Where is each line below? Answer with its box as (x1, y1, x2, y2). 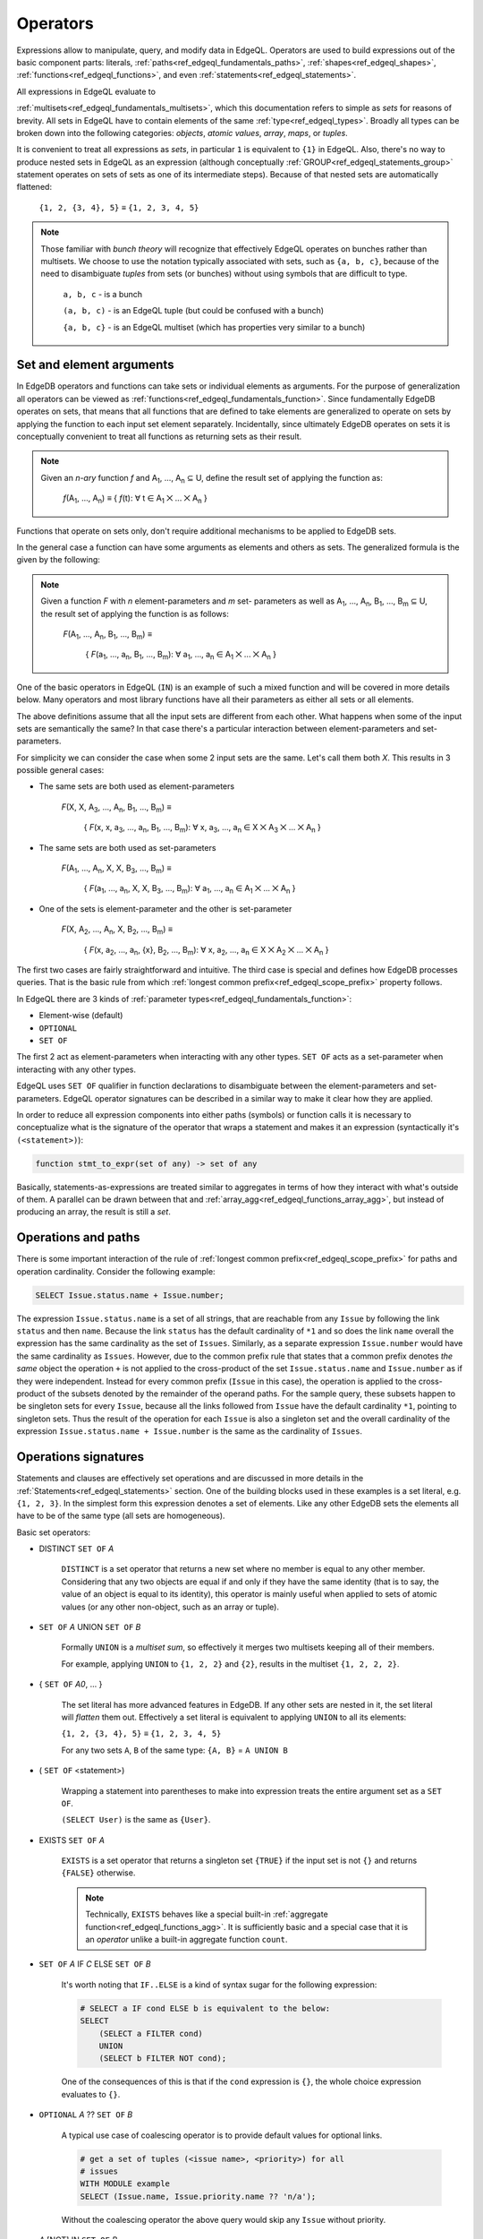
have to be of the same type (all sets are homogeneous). (16, 1510, 225, 1522)
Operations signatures (16, 1449, 145, 1464)
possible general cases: (16, 765, 105, 776)
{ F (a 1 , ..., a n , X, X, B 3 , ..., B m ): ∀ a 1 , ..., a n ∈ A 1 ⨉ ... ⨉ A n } (83, 883, 296, 896)
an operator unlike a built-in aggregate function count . (85, 1934, 288, 1945)
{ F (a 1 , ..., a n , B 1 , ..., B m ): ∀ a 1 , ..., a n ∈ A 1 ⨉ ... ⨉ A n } (85, 649, 277, 662)
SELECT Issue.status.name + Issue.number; (35, 1290, 225, 1300)
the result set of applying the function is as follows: (40, 608, 230, 619)
